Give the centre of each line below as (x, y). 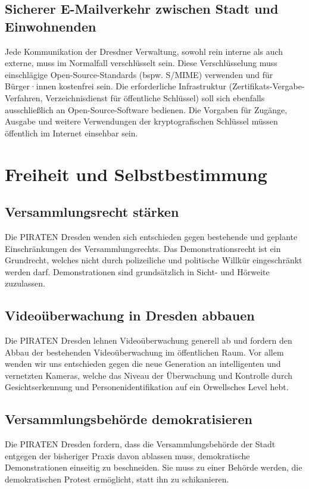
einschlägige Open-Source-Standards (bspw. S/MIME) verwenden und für (139, 74)
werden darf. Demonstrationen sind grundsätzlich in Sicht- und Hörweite (137, 271)
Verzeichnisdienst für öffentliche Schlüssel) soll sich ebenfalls (155, 97)
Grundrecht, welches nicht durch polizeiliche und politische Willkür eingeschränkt (154, 260)
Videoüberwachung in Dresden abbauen (130, 315)
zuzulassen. (25, 283)
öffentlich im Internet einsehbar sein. (71, 133)
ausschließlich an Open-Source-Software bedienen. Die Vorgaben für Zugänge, (146, 109)
